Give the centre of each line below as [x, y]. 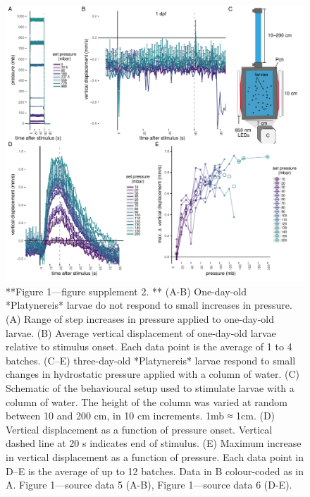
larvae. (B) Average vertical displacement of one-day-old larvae [141, 332]
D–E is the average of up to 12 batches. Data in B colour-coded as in [155, 471]
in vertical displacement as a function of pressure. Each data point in [155, 457]
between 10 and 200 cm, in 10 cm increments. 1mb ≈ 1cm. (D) [141, 416]
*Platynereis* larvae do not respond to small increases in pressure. [149, 305]
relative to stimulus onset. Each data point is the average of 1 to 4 [149, 346]
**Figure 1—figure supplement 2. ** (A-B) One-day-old [126, 291]
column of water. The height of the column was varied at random [147, 401]
